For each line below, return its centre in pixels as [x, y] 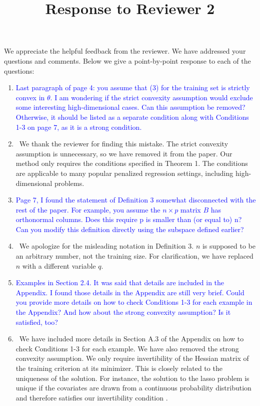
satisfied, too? [37, 322]
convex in [30, 97]
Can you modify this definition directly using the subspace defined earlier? [130, 229]
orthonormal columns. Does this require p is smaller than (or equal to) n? [129, 219]
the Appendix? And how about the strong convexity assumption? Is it [123, 312]
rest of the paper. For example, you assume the [88, 209]
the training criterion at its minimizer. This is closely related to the [119, 368]
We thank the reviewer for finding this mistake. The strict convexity [124, 144]
